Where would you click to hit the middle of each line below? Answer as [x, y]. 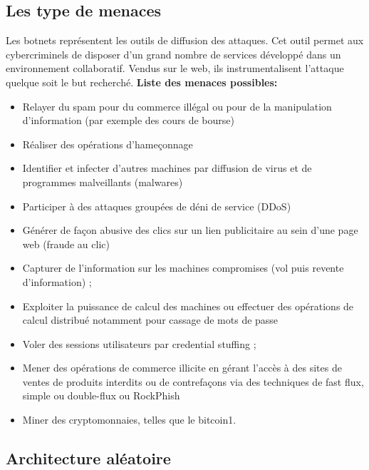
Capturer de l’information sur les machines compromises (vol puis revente [183, 268]
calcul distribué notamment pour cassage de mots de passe [150, 320]
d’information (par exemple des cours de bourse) [128, 120]
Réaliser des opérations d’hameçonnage [108, 144]
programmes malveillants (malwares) [103, 182]
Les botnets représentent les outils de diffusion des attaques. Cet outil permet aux [185, 40]
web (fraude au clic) [66, 244]
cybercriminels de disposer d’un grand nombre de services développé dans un [173, 54]
